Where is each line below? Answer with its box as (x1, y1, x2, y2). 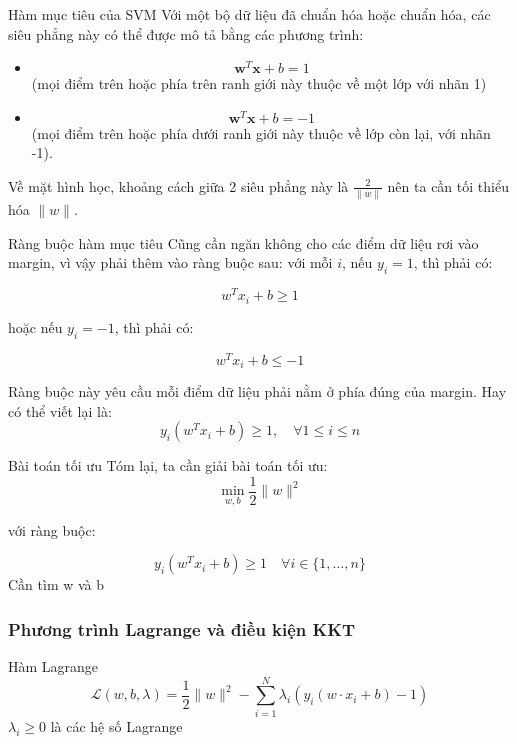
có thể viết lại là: (8, 400, 112, 421)
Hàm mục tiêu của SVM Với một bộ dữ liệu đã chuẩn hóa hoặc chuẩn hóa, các (8, 4, 491, 24)
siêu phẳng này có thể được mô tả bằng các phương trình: (8, 23, 364, 44)
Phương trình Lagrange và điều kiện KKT (8, 616, 356, 641)
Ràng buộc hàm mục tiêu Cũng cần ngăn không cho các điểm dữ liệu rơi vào (8, 232, 479, 253)
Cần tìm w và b (8, 574, 105, 595)
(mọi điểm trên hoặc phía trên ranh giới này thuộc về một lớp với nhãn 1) (31, 73, 487, 94)
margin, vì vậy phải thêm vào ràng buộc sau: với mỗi (8, 252, 333, 273)
